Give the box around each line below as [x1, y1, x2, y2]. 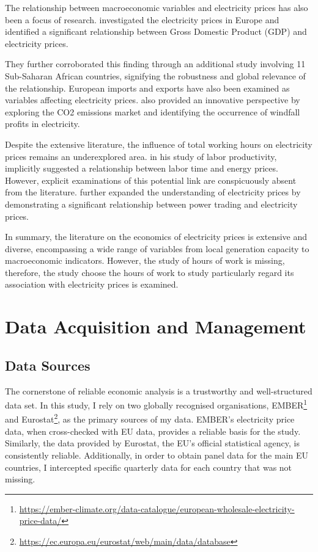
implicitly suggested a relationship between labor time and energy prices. [5, 162, 278, 175]
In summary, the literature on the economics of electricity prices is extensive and [5, 230, 308, 243]
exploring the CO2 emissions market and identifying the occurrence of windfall [5, 105, 300, 118]
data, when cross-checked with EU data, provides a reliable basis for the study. [5, 424, 301, 437]
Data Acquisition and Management [5, 314, 306, 339]
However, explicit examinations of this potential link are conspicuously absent [5, 173, 297, 186]
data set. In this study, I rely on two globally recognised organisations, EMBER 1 [5, 397, 308, 411]
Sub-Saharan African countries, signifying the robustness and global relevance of [5, 69, 306, 82]
